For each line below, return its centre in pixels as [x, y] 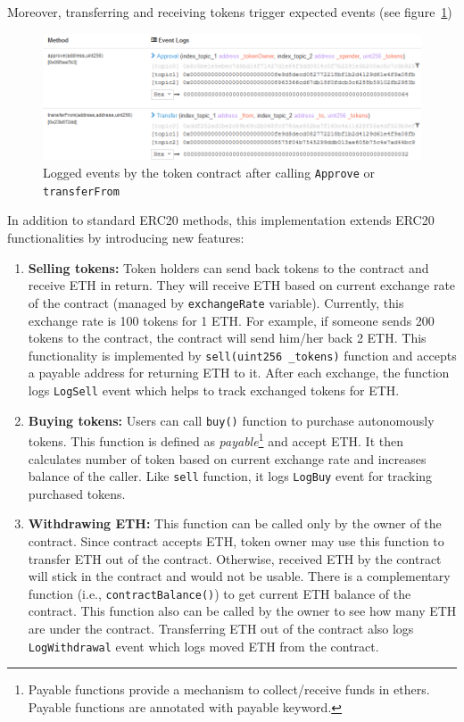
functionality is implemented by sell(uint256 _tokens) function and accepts [242, 355]
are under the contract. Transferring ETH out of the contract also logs [221, 628]
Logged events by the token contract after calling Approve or [209, 173]
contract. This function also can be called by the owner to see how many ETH [242, 611]
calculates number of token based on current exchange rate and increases [227, 458]
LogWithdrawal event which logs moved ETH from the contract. [203, 646]
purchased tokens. [77, 493]
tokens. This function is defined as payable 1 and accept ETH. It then [216, 440]
